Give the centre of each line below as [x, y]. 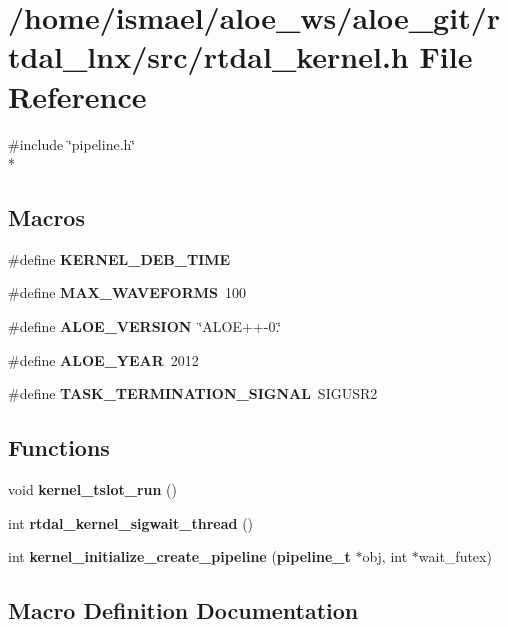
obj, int [385, 556]
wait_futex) [455, 556]
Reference [77, 95]
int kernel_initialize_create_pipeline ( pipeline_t [179, 556]
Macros [46, 217]
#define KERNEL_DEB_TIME [119, 258]
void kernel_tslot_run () [93, 489]
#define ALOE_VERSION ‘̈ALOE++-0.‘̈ [145, 326]
